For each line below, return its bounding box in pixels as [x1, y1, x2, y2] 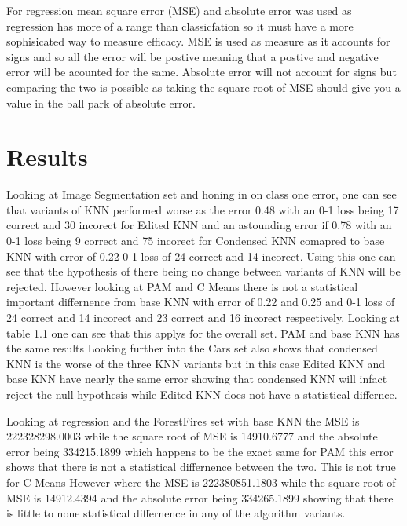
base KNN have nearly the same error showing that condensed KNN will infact [6, 371, 387, 387]
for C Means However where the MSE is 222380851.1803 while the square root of [6, 473, 396, 490]
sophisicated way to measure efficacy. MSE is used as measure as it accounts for [6, 33, 390, 49]
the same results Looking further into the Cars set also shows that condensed [6, 340, 378, 356]
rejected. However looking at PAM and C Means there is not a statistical [6, 278, 358, 294]
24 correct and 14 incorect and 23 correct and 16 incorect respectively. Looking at [6, 309, 401, 326]
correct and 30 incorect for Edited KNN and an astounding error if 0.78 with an [6, 217, 392, 233]
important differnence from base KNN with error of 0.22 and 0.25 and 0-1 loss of [6, 294, 395, 310]
